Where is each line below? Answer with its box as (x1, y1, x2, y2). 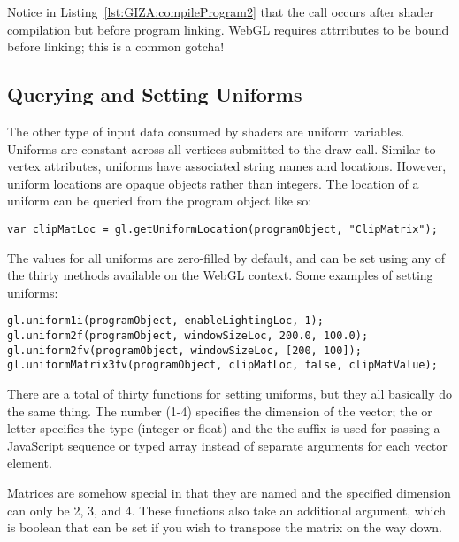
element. (7, 453, 52, 472)
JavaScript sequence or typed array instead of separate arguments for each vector (7, 436, 448, 454)
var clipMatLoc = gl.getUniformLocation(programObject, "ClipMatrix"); (7, 222, 438, 236)
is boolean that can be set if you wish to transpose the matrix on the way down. (7, 518, 443, 537)
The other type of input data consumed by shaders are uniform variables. (7, 121, 405, 140)
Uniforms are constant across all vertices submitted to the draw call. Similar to (7, 139, 436, 158)
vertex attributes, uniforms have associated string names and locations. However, (7, 157, 447, 175)
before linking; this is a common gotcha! (7, 37, 225, 56)
